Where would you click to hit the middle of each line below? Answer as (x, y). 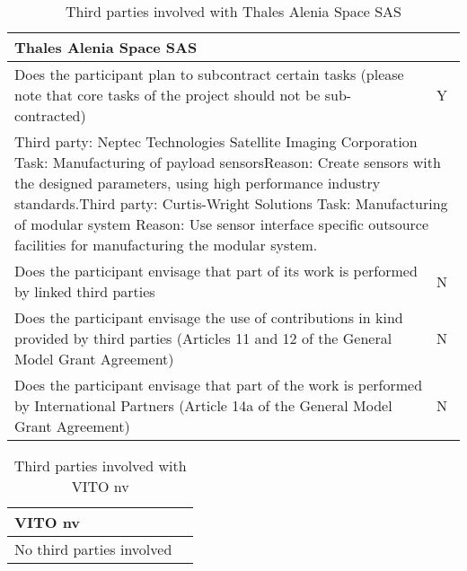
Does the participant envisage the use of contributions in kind (209, 317)
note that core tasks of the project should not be (167, 95)
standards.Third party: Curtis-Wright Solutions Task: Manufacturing (231, 203)
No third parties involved (93, 549)
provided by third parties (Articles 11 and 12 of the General (203, 338)
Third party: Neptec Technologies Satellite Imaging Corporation (216, 141)
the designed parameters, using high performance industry (198, 183)
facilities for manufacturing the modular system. (166, 245)
